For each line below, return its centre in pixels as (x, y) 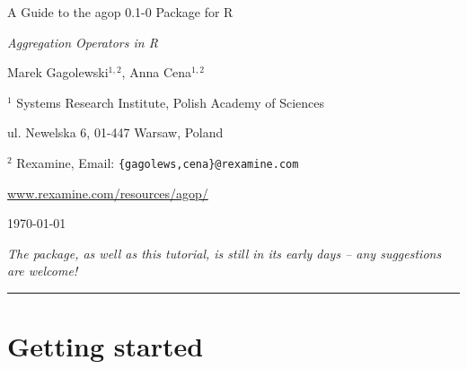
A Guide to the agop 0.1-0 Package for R (120, 12)
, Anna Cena (156, 72)
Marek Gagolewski (58, 72)
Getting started (106, 346)
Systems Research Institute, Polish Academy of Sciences (171, 102)
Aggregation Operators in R (83, 42)
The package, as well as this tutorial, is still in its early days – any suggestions (225, 253)
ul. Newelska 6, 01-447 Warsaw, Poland (115, 132)
